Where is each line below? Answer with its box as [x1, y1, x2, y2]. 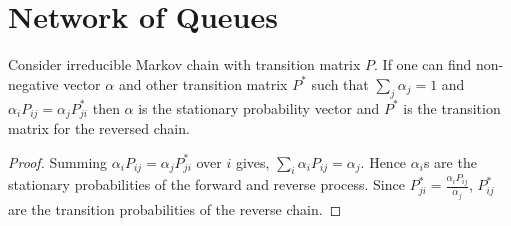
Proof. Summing [8, 151, 108, 172]
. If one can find [374, 54, 472, 75]
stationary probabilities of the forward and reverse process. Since [8, 174, 405, 195]
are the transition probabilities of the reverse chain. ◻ [8, 198, 342, 219]
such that [311, 73, 369, 94]
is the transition [403, 97, 501, 118]
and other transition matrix [118, 73, 288, 94]
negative [8, 73, 59, 94]
